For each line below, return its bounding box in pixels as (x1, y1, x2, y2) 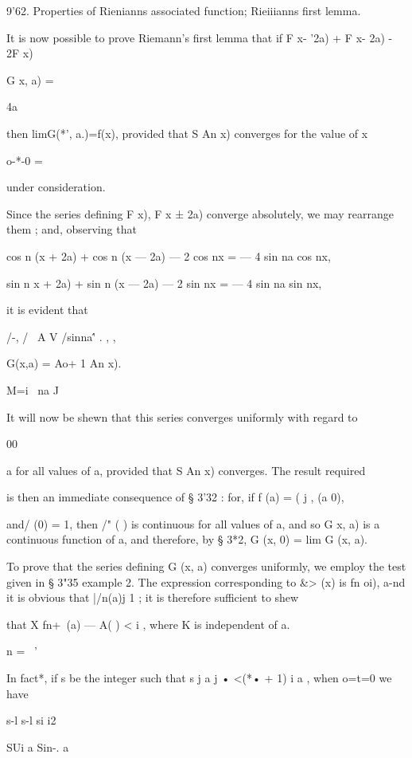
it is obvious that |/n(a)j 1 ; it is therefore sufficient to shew (6, 589, 299, 606)
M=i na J (6, 381, 59, 398)
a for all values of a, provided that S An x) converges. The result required (6, 461, 366, 478)
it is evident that (6, 301, 88, 318)
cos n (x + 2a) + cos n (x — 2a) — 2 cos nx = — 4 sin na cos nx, (6, 247, 331, 264)
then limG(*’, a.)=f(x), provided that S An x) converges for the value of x (6, 124, 368, 141)
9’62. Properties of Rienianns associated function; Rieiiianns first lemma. (6, 2, 361, 18)
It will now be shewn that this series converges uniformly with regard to (6, 408, 358, 425)
